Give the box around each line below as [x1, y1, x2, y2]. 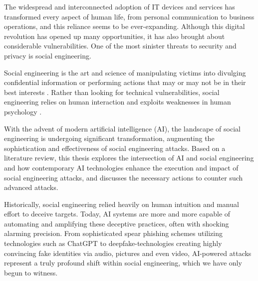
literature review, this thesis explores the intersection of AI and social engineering [4, 152, 254, 163]
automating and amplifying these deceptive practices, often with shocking [4, 218, 229, 228]
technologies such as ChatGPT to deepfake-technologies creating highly [4, 238, 222, 248]
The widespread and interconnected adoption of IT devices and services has [4, 1, 235, 11]
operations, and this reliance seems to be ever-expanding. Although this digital [4, 21, 245, 31]
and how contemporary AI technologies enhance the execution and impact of [4, 162, 239, 172]
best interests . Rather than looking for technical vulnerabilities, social [4, 86, 220, 97]
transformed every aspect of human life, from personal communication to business [4, 11, 255, 21]
